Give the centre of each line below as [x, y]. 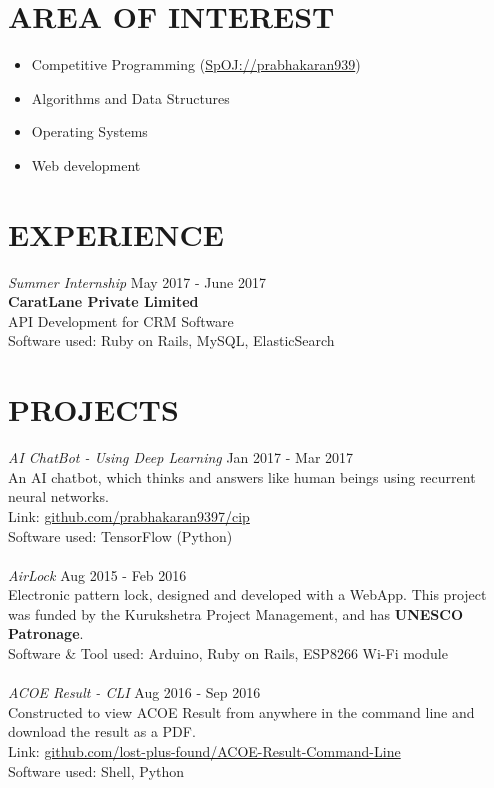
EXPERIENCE [116, 233]
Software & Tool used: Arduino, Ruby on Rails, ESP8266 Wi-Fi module [228, 653]
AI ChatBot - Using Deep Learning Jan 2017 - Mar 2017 [181, 457]
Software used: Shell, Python [96, 770]
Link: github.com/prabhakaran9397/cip [129, 515]
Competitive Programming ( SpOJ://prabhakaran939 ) [196, 64]
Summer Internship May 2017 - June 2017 [137, 281]
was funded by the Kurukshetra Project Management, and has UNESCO [235, 613]
